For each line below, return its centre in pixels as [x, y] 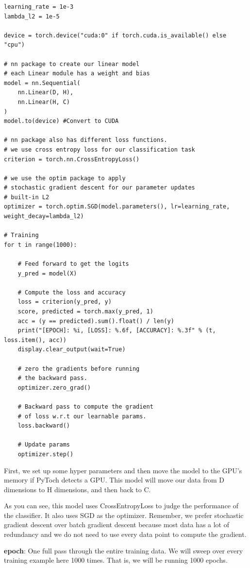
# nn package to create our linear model [72, 64]
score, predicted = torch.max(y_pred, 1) [85, 311]
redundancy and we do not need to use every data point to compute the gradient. [125, 534]
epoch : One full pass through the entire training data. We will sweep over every [124, 550]
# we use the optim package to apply [65, 178]
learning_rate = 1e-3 [39, 7]
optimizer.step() [46, 454]
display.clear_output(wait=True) [72, 350]
